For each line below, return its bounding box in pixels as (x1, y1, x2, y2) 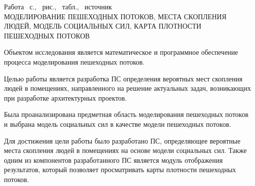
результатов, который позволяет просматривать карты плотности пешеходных (4, 164, 236, 175)
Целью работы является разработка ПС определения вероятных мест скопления (4, 73, 243, 83)
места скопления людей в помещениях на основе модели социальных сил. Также (4, 145, 247, 155)
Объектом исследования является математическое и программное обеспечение (4, 47, 238, 57)
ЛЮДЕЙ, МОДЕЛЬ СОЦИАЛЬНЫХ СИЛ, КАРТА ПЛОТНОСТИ (4, 21, 202, 31)
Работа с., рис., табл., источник (4, 1, 112, 11)
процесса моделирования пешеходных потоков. (4, 56, 145, 67)
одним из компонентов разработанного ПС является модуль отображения (4, 154, 223, 165)
